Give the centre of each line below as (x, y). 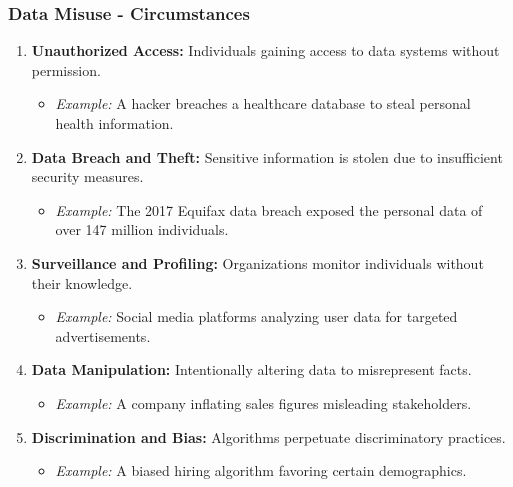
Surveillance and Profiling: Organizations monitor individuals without (257, 262)
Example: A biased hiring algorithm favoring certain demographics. (261, 470)
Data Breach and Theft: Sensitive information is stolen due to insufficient (267, 156)
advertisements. (103, 335)
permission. (66, 69)
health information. (114, 123)
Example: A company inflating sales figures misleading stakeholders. (263, 402)
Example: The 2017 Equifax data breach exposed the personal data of (269, 209)
